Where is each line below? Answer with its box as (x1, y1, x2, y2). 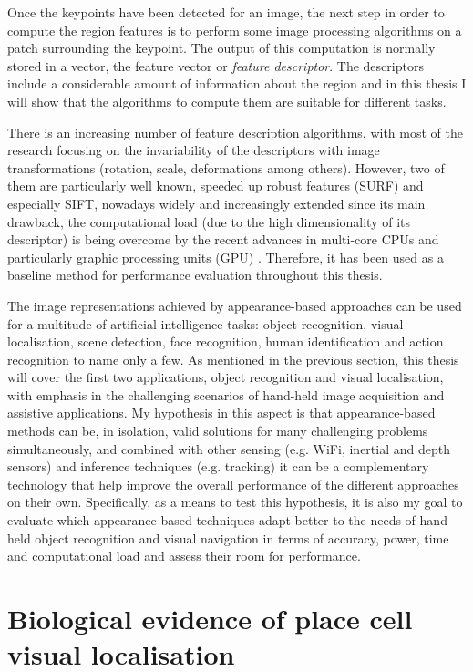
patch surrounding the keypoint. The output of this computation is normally (7, 38, 436, 57)
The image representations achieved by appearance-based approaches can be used (7, 295, 462, 315)
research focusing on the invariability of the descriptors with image (7, 140, 380, 160)
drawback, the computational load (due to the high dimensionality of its (7, 212, 411, 231)
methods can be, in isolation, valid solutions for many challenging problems (7, 421, 428, 440)
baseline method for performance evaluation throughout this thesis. (7, 265, 383, 284)
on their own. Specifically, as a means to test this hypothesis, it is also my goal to (7, 492, 463, 512)
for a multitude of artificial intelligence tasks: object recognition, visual (7, 314, 404, 333)
